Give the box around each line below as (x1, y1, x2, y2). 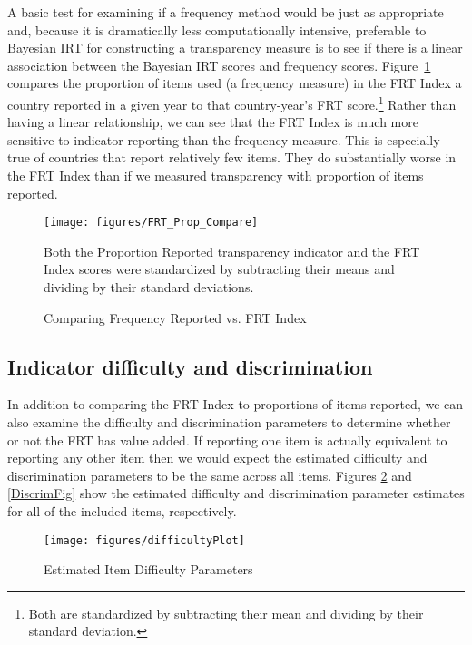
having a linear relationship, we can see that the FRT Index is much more (7, 112, 418, 132)
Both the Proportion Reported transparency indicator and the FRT (44, 241, 420, 260)
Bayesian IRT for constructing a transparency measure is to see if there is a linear (7, 38, 463, 57)
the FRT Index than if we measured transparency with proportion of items (7, 166, 424, 184)
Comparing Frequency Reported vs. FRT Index (44, 308, 307, 327)
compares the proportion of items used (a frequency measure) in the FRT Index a (7, 73, 462, 93)
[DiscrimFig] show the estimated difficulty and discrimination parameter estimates (7, 484, 465, 503)
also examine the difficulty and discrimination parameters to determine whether (7, 413, 451, 432)
